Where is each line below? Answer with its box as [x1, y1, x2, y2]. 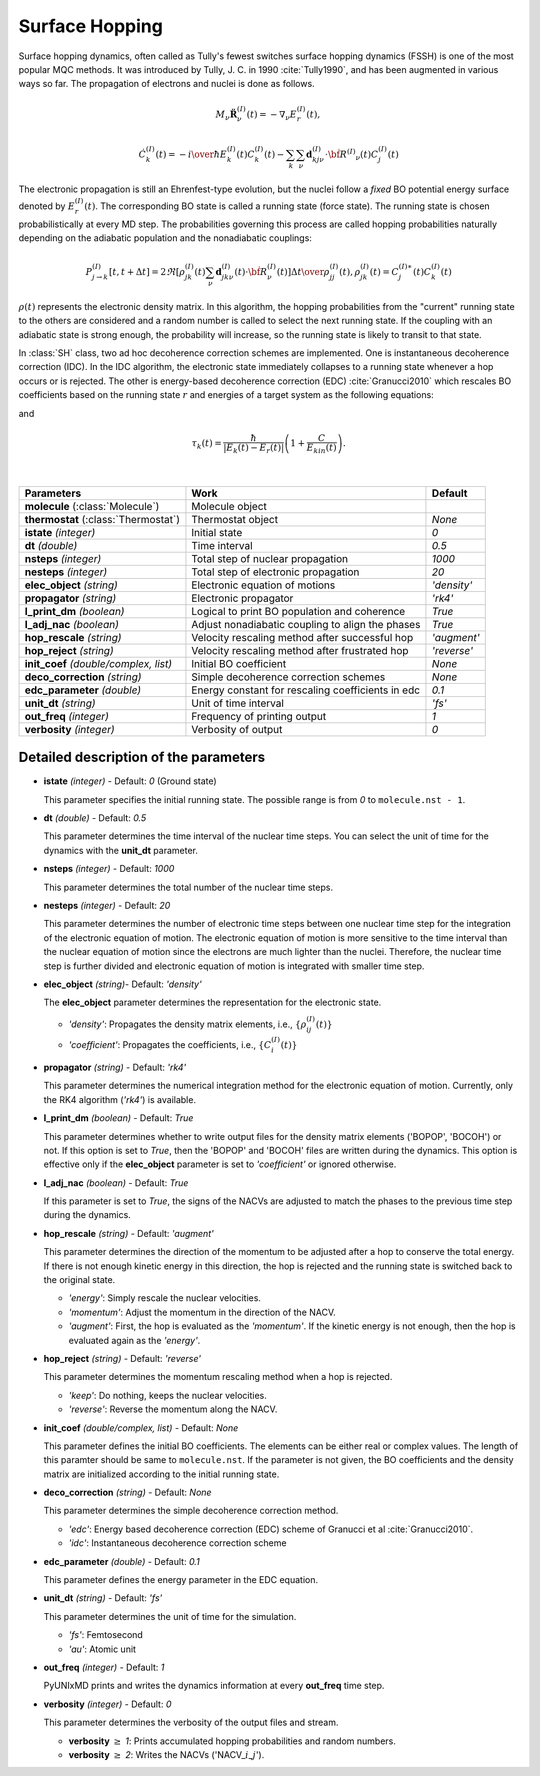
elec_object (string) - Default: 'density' [43, 978, 202, 990]
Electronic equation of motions [191, 578, 336, 592]
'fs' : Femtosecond [68, 1629, 144, 1641]
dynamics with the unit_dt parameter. [43, 844, 199, 856]
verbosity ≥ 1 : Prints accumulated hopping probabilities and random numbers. [68, 1735, 397, 1747]
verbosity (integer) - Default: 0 [43, 1698, 172, 1710]
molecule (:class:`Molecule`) [24, 499, 160, 513]
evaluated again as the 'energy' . [68, 1334, 201, 1346]
